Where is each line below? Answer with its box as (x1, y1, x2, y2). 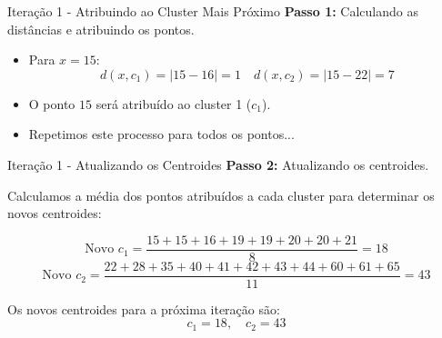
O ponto (28, 94, 75, 113)
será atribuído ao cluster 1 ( (95, 94, 252, 113)
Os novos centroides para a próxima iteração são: (7, 299, 280, 318)
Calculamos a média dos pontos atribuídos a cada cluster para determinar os (7, 185, 435, 204)
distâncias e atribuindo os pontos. (7, 19, 195, 38)
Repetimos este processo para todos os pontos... (28, 124, 295, 144)
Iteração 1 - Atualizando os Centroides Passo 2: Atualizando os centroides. (7, 154, 429, 174)
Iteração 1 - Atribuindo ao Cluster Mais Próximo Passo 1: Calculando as (7, 2, 418, 20)
